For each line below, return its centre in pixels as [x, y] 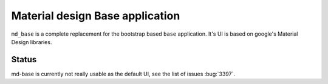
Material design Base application [96, 16]
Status [24, 60]
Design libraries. [32, 42]
